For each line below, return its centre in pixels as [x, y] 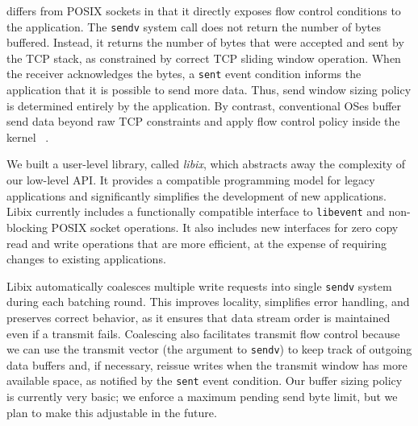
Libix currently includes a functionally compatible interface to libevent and [196, 211]
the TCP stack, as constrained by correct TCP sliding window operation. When [204, 58]
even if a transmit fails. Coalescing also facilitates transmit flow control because [203, 333]
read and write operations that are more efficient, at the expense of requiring [196, 243]
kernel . [28, 136]
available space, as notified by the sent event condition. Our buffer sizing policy [205, 381]
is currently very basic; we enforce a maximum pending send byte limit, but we [202, 397]
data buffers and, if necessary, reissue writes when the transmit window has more [207, 364]
